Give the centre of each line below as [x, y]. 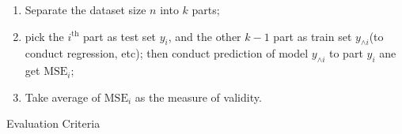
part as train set [313, 36]
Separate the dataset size [85, 9]
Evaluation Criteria [53, 123]
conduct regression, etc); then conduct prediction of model [167, 53]
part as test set [120, 36]
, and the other [205, 36]
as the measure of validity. [198, 97]
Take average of [63, 97]
